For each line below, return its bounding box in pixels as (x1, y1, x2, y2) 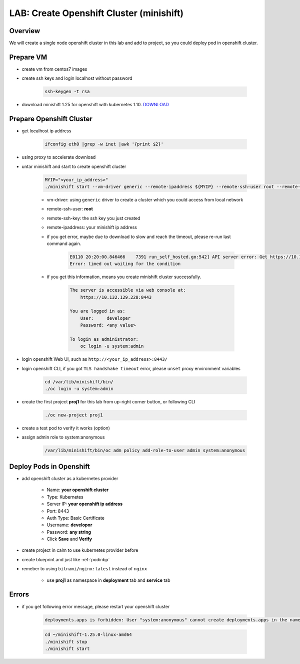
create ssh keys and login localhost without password (21, 75, 132, 81)
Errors (9, 590, 29, 599)
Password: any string (46, 529, 91, 535)
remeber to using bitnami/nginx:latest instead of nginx (21, 566, 147, 572)
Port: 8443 (46, 508, 69, 514)
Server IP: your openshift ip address (46, 501, 123, 507)
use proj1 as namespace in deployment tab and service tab (46, 577, 170, 583)
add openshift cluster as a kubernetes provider (21, 475, 118, 481)
